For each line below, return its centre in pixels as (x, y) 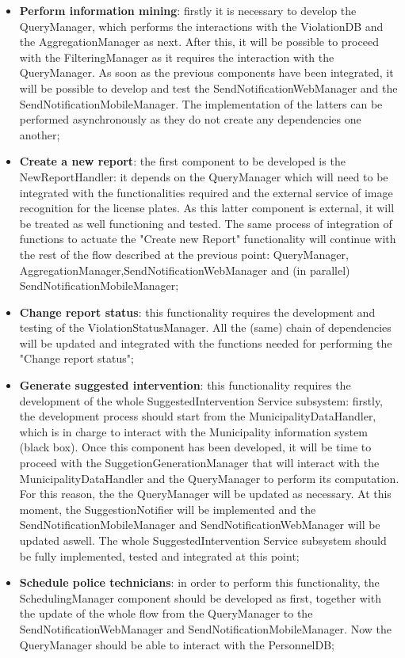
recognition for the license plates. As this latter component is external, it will (207, 208)
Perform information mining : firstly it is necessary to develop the (188, 10)
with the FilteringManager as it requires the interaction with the (177, 57)
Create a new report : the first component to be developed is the (182, 161)
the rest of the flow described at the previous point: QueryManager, (184, 254)
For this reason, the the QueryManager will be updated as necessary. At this (205, 494)
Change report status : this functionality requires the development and (197, 312)
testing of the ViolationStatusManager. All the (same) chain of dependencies (205, 327)
